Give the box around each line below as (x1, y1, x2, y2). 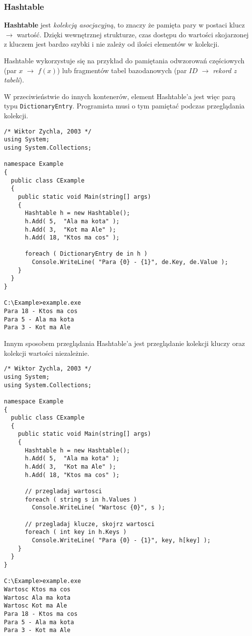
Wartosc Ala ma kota (4, 594, 71, 601)
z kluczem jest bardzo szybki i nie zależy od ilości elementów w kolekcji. (4, 39, 220, 49)
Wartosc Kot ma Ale (4, 602, 67, 609)
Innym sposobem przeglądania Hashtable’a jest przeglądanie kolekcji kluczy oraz (4, 338, 245, 348)
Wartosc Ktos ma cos (4, 585, 71, 593)
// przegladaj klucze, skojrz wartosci (24, 520, 155, 528)
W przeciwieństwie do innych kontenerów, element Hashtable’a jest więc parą (4, 91, 235, 101)
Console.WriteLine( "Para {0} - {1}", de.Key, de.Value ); (32, 259, 229, 266)
